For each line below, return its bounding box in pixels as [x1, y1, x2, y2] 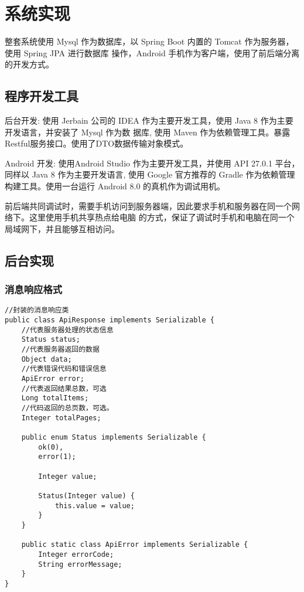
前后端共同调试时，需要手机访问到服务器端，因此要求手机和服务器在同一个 [5, 199, 292, 212]
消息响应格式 [5, 282, 63, 297]
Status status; [21, 335, 80, 344]
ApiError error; [21, 375, 85, 383]
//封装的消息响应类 [5, 306, 69, 315]
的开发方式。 [5, 58, 54, 70]
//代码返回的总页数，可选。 [21, 404, 114, 413]
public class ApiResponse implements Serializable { [5, 316, 214, 325]
